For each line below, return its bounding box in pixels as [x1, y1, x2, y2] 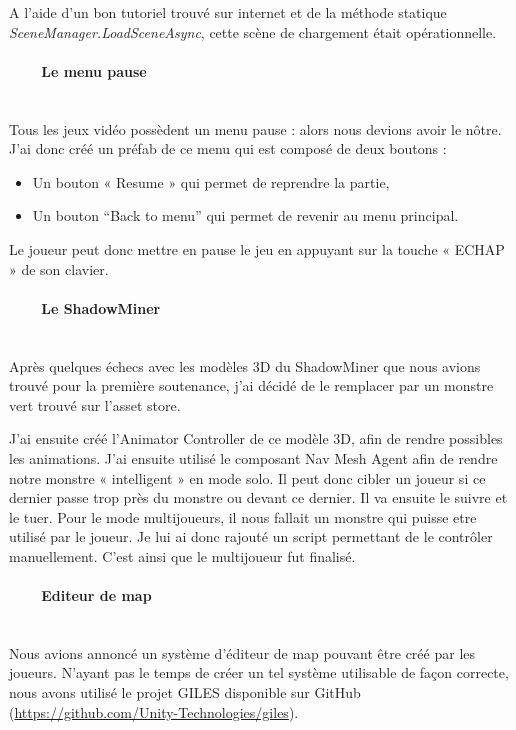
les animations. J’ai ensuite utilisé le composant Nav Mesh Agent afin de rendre [9, 447, 498, 468]
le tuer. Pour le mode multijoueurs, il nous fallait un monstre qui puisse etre [9, 506, 477, 527]
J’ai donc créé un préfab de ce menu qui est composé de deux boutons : [9, 138, 447, 159]
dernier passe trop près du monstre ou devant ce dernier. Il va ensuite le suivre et [9, 487, 508, 508]
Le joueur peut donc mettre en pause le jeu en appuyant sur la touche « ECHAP [9, 238, 505, 259]
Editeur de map [41, 585, 152, 606]
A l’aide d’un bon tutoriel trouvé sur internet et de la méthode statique [9, 2, 447, 22]
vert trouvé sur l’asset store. [9, 394, 181, 415]
